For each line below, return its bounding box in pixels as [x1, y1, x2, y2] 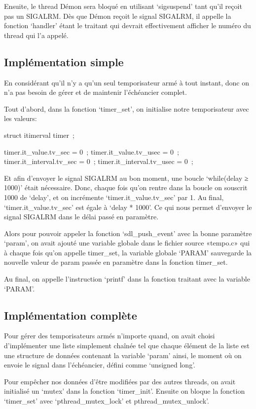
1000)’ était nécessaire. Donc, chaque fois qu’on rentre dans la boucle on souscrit [4, 182, 248, 193]
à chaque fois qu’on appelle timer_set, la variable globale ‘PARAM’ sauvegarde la [4, 247, 252, 257]
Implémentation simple [4, 54, 124, 69]
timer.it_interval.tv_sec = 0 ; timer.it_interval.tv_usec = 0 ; [4, 156, 193, 166]
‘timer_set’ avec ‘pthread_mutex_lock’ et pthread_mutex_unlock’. [4, 396, 209, 406]
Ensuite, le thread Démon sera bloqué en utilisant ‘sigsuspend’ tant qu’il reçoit [4, 1, 242, 11]
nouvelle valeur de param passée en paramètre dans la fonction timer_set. [4, 257, 228, 267]
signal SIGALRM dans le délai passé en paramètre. [4, 211, 159, 222]
